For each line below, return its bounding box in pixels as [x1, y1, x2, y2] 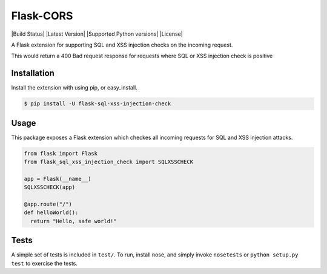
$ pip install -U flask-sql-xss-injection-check [24, 100, 171, 107]
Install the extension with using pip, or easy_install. [11, 84, 137, 91]
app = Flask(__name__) [24, 175, 91, 182]
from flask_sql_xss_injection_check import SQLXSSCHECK [24, 158, 194, 166]
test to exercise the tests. [11, 259, 78, 267]
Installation [11, 68, 54, 79]
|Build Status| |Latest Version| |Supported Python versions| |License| [11, 30, 183, 38]
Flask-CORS [11, 9, 73, 22]
